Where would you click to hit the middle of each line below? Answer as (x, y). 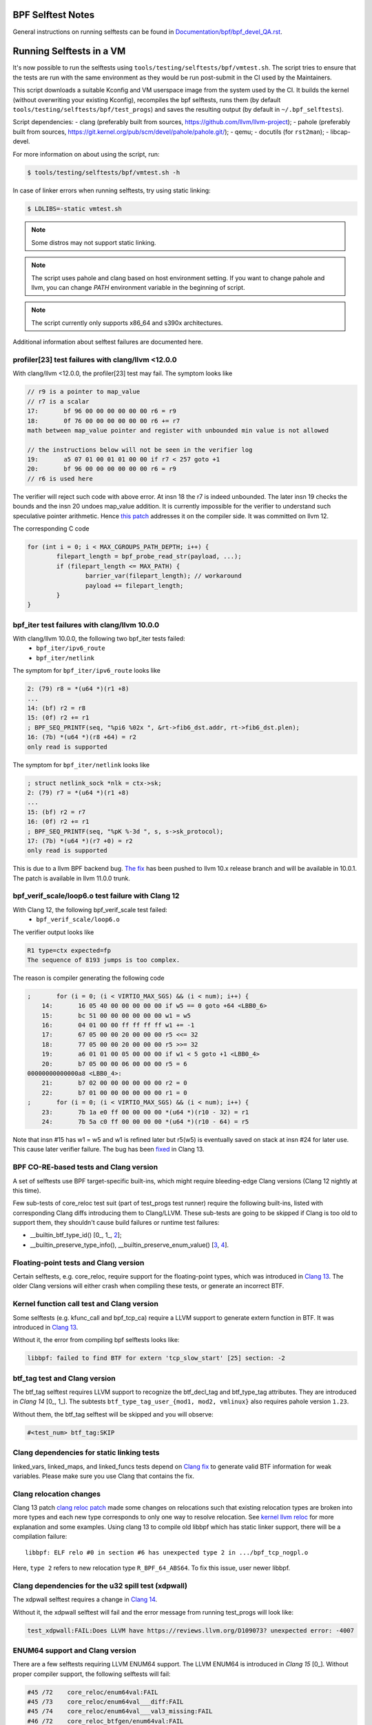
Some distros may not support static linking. (94, 242)
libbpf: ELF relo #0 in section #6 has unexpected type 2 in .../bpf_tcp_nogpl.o (167, 1552)
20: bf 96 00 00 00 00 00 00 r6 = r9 (102, 469)
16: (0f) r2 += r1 (58, 822)
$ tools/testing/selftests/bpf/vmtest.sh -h (104, 172)
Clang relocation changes (57, 1494)
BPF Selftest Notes (54, 15)
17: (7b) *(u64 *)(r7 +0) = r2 (80, 841)
